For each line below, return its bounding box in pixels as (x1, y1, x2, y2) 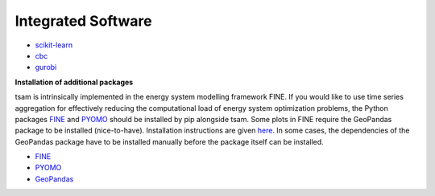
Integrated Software (14, 12, 152, 30)
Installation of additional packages (14, 77, 134, 87)
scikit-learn (35, 40, 72, 50)
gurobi (35, 63, 57, 72)
